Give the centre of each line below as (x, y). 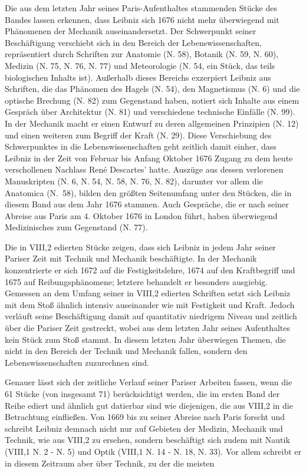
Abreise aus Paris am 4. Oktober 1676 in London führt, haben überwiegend (141, 215)
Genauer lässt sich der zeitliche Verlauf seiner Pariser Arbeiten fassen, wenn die (149, 382)
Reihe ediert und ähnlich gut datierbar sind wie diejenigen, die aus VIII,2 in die (149, 405)
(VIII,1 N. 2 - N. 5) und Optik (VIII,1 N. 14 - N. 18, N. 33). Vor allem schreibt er (153, 451)
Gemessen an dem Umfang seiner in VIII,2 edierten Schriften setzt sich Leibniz (148, 293)
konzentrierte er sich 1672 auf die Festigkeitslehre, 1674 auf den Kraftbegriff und (150, 270)
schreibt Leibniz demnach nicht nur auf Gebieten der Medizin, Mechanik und (144, 428)
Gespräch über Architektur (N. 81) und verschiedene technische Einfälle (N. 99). (150, 112)
